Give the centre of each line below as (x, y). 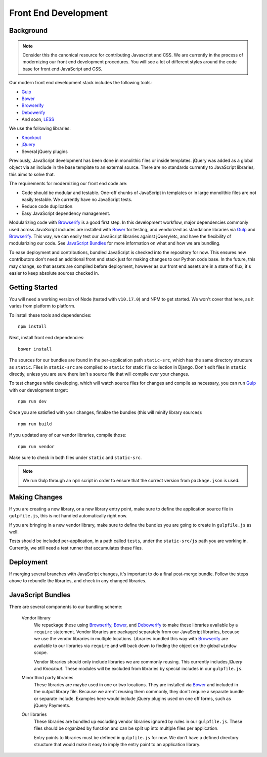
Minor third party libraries (47, 678)
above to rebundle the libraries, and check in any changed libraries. (78, 580)
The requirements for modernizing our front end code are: (68, 184)
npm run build (35, 424)
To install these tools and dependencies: (50, 315)
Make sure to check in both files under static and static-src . (75, 457)
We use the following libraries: (40, 128)
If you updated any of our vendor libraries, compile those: (68, 435)
